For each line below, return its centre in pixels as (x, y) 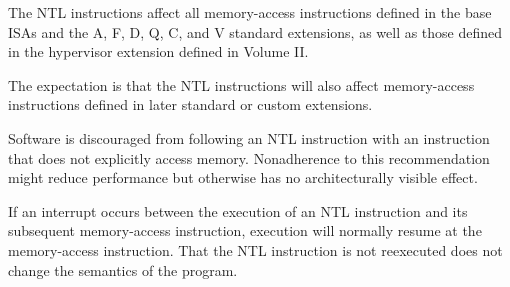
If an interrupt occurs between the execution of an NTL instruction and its (238, 210)
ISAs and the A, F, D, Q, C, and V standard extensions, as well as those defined (255, 31)
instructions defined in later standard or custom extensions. (190, 104)
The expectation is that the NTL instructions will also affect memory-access (241, 84)
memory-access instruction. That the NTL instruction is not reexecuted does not (255, 249)
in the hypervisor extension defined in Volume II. (158, 51)
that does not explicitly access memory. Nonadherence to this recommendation (249, 157)
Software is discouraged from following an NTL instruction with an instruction (249, 137)
